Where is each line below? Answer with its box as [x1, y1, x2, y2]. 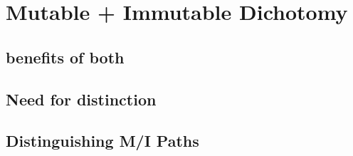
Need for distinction [6, 88, 157, 110]
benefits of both [6, 46, 125, 68]
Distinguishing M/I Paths [6, 130, 199, 152]
